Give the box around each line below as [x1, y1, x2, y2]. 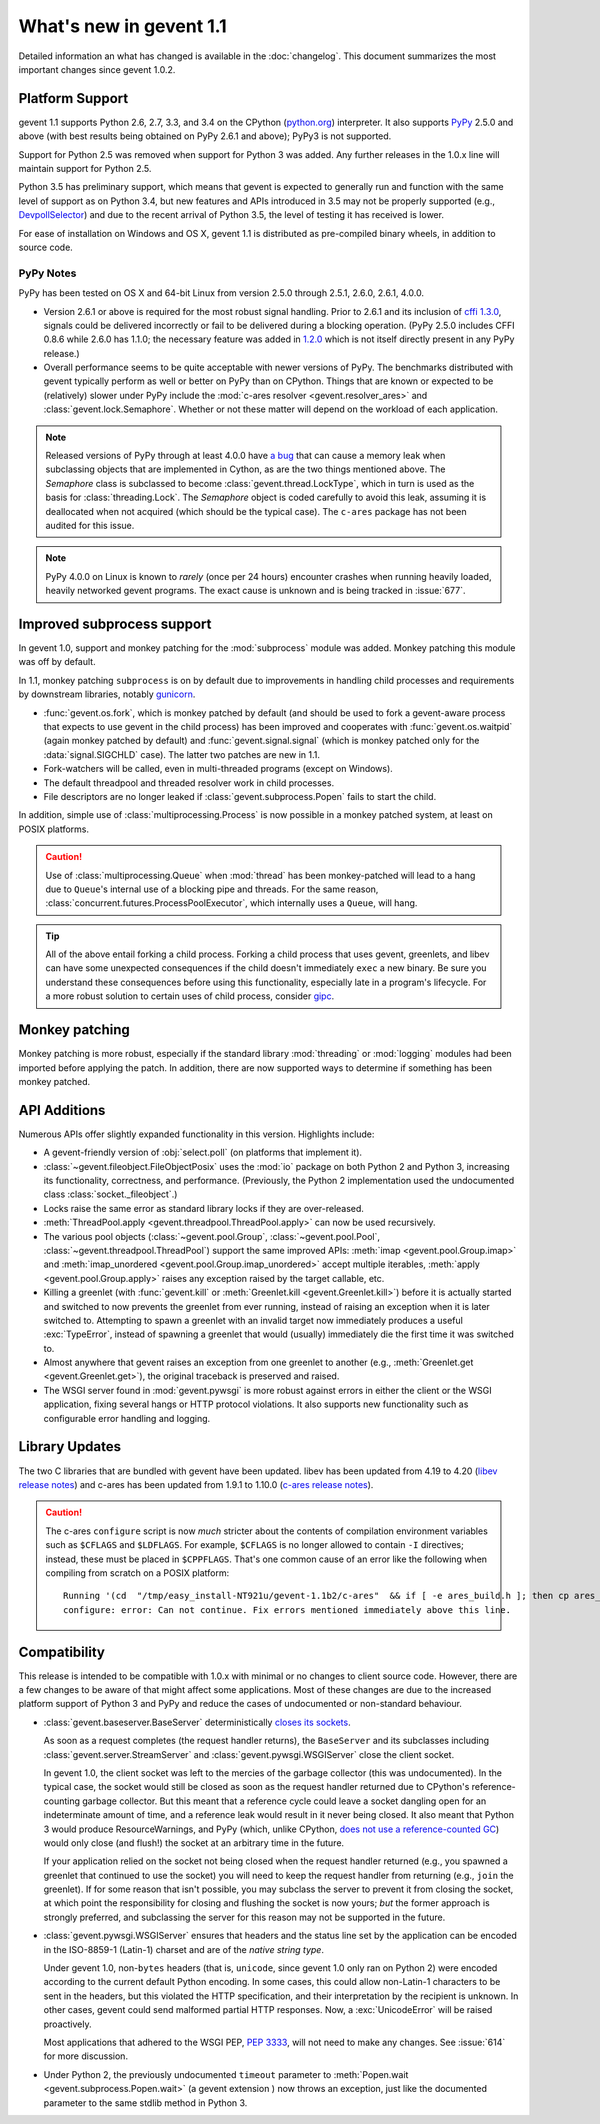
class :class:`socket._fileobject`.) [43, 1188, 178, 1200]
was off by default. [18, 656, 96, 668]
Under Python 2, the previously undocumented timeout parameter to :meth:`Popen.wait [43, 2068, 409, 2080]
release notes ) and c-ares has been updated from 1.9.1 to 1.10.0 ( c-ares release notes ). [18, 1478, 374, 1490]
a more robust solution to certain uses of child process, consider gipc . [45, 990, 335, 1002]
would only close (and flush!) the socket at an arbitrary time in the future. [43, 1836, 345, 1849]
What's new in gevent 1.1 [18, 15, 227, 37]
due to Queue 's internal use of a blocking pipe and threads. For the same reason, [45, 883, 379, 895]
